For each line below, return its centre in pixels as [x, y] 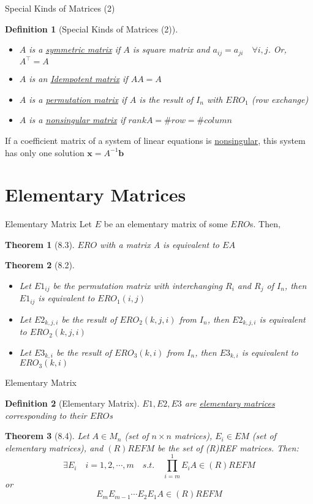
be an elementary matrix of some [166, 224]
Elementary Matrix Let [49, 224]
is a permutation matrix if [78, 99]
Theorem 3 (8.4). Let [47, 436]
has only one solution [45, 152]
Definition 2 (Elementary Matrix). [72, 403]
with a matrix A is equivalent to [160, 244]
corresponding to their [46, 415]
